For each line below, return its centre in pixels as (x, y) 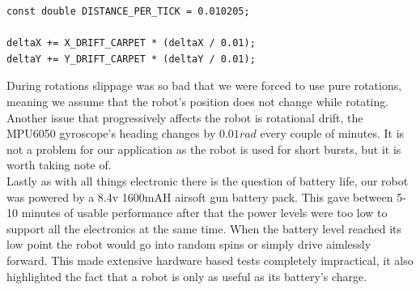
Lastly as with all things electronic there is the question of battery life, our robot (208, 180)
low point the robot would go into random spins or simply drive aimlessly (189, 244)
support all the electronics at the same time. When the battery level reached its (204, 228)
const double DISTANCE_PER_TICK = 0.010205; (128, 11)
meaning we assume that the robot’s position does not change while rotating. (198, 101)
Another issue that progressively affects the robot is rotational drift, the (185, 117)
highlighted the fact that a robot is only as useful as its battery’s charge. (187, 276)
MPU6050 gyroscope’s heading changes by (111, 133)
